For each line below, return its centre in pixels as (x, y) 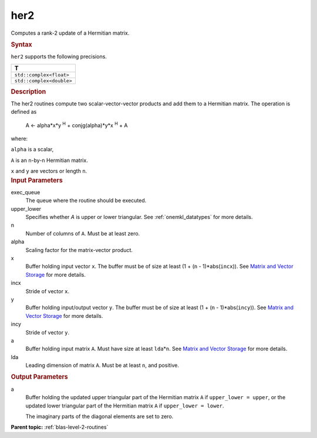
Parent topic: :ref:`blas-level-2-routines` (60, 427)
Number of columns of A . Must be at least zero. (83, 233)
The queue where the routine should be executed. (86, 201)
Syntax (21, 44)
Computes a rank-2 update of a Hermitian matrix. (70, 33)
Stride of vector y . (48, 332)
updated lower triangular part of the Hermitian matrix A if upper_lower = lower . (125, 406)
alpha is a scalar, (32, 150)
